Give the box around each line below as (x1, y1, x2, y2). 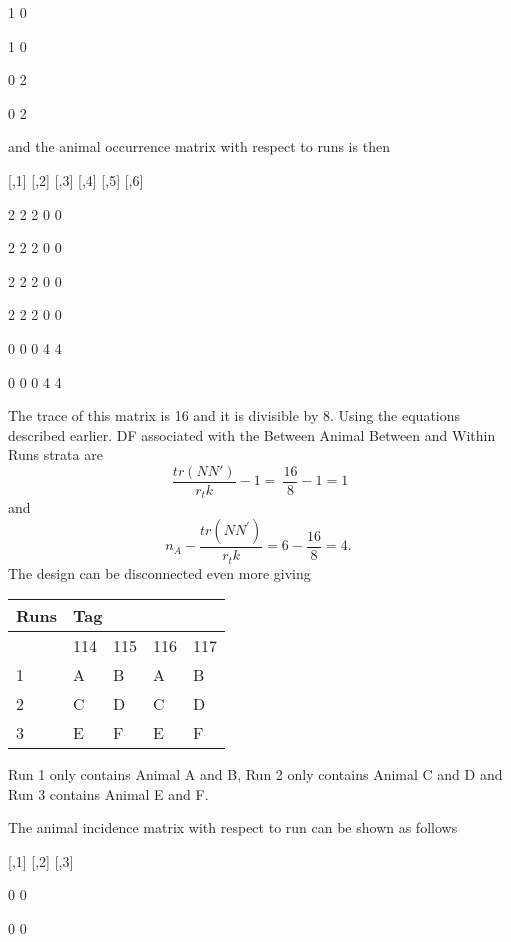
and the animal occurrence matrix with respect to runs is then (8, 136, 390, 157)
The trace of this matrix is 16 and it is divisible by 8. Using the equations (8, 405, 461, 426)
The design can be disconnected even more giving (8, 562, 311, 583)
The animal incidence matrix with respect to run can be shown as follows (8, 817, 458, 838)
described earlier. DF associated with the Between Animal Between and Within (8, 424, 496, 445)
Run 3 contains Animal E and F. (8, 783, 209, 804)
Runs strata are (8, 444, 103, 465)
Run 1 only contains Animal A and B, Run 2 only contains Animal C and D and (8, 764, 503, 785)
